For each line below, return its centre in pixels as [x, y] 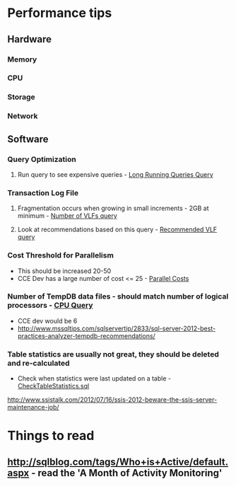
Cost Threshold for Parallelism [61, 255]
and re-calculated [39, 363]
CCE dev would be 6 [47, 320]
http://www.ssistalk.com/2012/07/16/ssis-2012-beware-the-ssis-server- [112, 400]
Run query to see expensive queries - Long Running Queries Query [115, 174]
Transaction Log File [43, 192]
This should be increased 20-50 [64, 271]
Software [28, 139]
